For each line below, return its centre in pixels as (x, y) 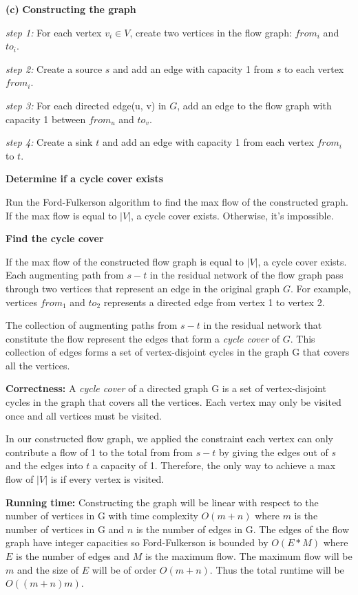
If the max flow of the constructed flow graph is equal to (125, 261)
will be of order (124, 569)
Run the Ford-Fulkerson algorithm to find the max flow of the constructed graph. (177, 201)
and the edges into (44, 465)
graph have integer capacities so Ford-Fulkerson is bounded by (137, 542)
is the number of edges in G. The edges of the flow (242, 529)
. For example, (320, 288)
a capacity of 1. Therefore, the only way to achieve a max (214, 465)
